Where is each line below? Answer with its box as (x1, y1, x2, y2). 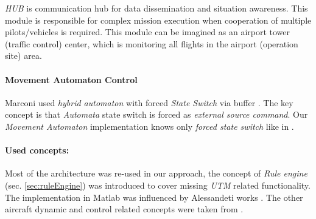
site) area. (5, 49, 42, 62)
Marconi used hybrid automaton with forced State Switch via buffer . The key (5, 96, 293, 109)
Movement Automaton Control (5, 73, 138, 86)
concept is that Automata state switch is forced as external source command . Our (5, 108, 308, 121)
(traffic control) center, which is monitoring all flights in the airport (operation (5, 37, 298, 50)
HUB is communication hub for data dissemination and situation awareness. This (5, 2, 308, 14)
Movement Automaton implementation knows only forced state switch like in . (5, 120, 294, 132)
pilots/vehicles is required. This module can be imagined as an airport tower (5, 25, 290, 38)
